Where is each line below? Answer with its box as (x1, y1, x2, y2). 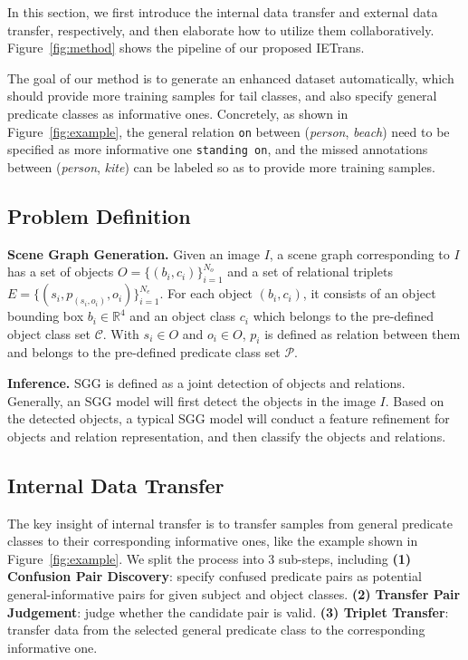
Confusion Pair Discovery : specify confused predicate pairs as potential (7, 567, 422, 586)
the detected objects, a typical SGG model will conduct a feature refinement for (7, 409, 450, 428)
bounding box (7, 306, 84, 325)
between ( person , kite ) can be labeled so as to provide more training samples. (7, 157, 435, 176)
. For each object (159, 284, 253, 303)
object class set (7, 324, 91, 343)
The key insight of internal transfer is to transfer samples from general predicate (7, 513, 453, 532)
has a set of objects (7, 262, 114, 281)
